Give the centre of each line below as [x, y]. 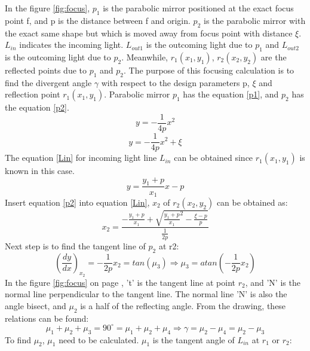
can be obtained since [214, 158]
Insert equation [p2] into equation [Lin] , [77, 202]
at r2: [169, 245]
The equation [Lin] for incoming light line [81, 158]
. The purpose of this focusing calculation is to [209, 70]
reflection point [33, 94]
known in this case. [40, 171]
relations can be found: [47, 318]
